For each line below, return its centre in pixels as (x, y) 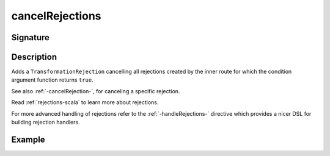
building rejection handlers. (46, 122)
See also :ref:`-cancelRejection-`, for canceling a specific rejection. (96, 91)
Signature (31, 37)
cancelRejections (56, 16)
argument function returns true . (53, 80)
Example (28, 139)
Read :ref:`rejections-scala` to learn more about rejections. (85, 102)
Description (34, 57)
